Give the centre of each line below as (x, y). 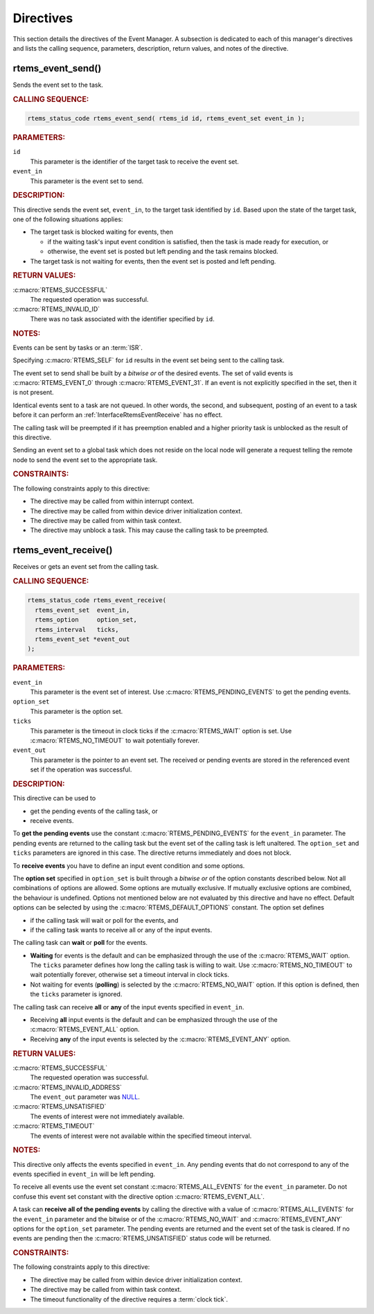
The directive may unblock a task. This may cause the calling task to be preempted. (150, 530)
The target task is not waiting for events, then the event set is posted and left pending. (153, 261)
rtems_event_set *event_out (82, 639)
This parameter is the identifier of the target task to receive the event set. (134, 161)
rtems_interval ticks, (77, 629)
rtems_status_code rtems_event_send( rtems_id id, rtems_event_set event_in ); (166, 119)
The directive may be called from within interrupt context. (112, 501)
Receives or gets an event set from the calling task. (86, 567)
